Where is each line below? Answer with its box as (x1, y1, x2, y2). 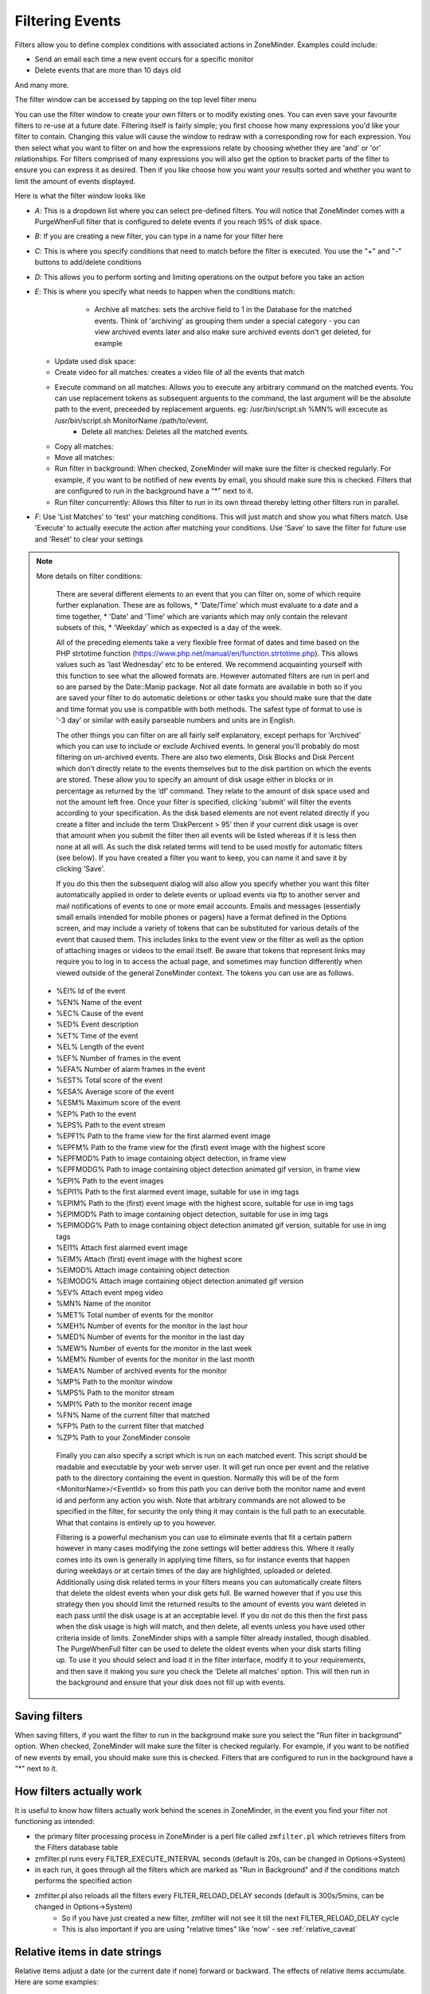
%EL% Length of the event (56, 1042, 145, 1052)
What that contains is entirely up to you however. (56, 1518, 217, 1527)
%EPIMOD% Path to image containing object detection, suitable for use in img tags (56, 1209, 329, 1220)
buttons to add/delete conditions (34, 258, 143, 267)
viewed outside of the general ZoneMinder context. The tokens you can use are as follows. (56, 967, 354, 977)
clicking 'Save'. (56, 864, 106, 873)
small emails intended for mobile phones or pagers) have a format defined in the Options (56, 912, 347, 921)
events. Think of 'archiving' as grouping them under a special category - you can (94, 316, 361, 325)
